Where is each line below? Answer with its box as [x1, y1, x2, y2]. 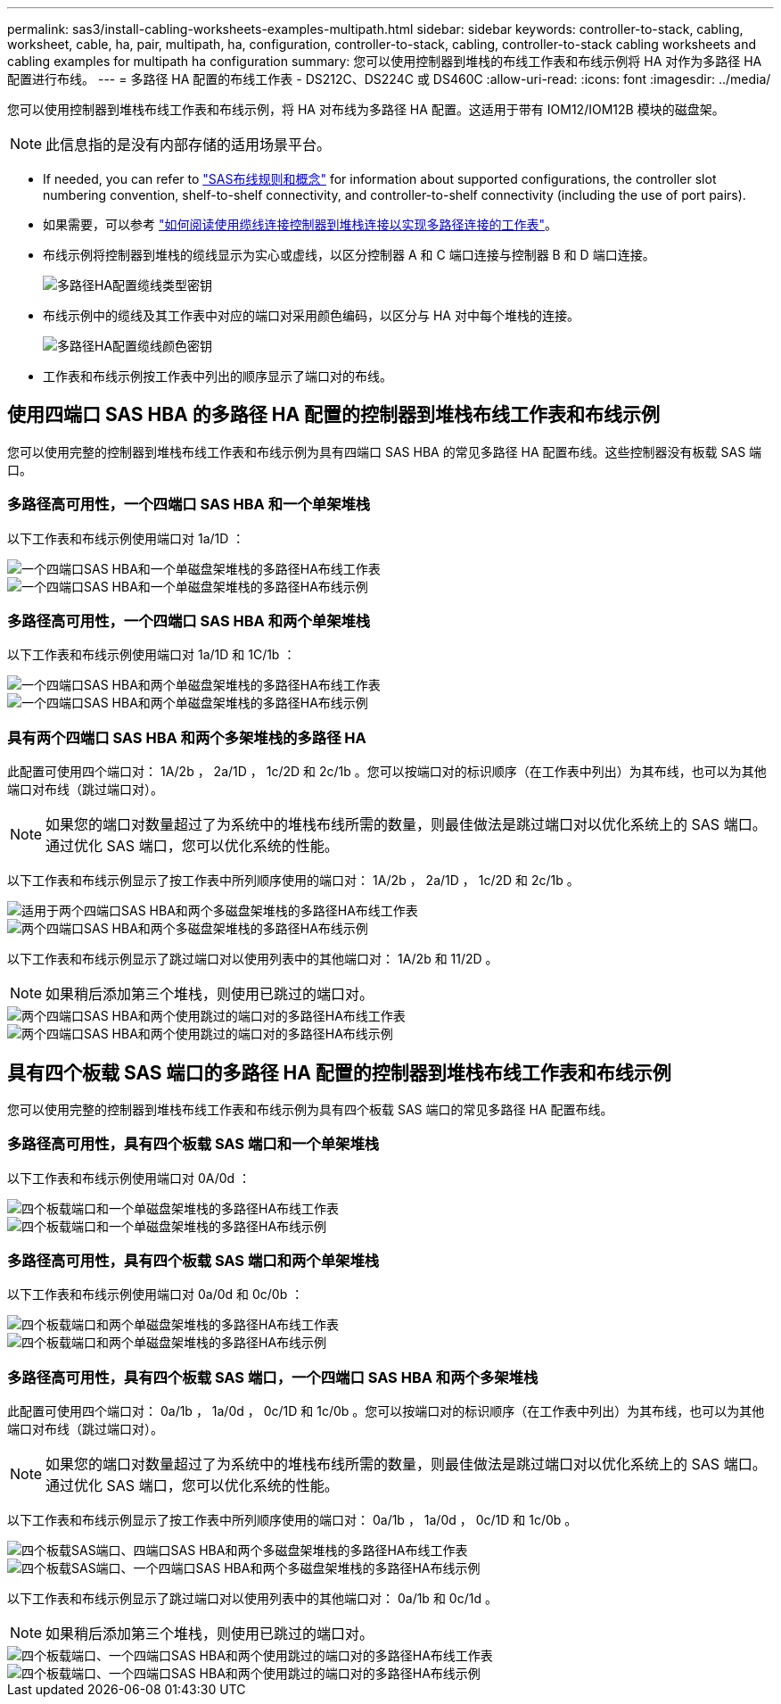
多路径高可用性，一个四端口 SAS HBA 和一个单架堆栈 [7, 495, 371, 514]
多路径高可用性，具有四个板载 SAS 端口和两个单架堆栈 [7, 1252, 380, 1270]
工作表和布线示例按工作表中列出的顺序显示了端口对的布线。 [43, 368, 392, 384]
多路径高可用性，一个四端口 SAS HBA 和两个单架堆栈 [7, 611, 371, 630]
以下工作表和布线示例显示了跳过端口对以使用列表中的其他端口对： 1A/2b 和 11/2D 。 [7, 951, 498, 967]
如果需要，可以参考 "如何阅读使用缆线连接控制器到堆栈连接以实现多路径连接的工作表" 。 [43, 217, 557, 232]
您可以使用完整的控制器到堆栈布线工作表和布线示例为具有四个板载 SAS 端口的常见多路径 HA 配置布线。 [7, 1101, 613, 1117]
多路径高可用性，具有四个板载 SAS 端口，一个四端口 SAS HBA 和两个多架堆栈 [7, 1368, 538, 1386]
